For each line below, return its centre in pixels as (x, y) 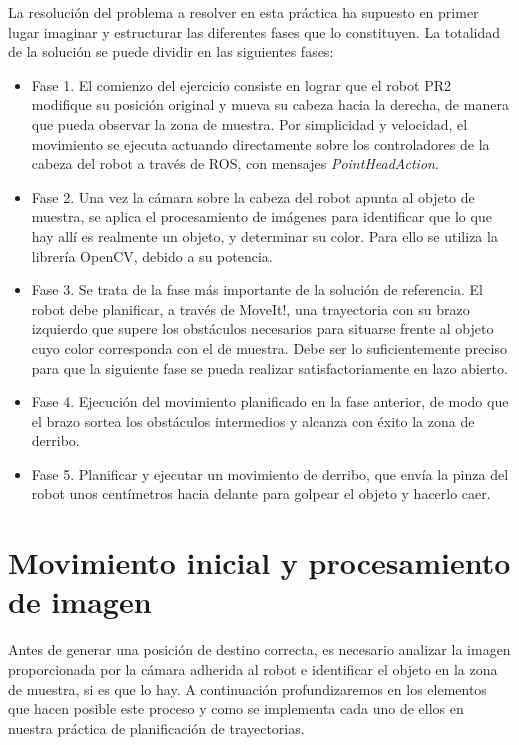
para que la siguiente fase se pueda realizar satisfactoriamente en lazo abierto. (269, 367)
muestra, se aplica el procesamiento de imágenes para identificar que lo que (261, 216)
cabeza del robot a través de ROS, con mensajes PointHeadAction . (235, 163)
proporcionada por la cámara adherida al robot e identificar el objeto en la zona (253, 668)
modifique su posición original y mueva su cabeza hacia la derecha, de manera (270, 104)
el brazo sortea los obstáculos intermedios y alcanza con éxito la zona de (253, 420)
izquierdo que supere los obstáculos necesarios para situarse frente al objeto (262, 328)
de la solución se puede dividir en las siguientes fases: (171, 51)
